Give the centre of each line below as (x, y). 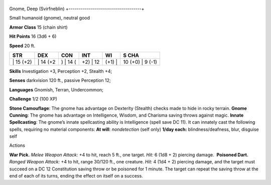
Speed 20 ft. (22, 46)
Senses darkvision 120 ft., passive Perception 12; (60, 80)
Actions (17, 145)
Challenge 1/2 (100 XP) (33, 99)
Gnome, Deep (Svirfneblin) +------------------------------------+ (77, 9)
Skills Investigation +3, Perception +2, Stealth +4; (61, 71)
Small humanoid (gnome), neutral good (50, 18)
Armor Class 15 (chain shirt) (38, 27)
